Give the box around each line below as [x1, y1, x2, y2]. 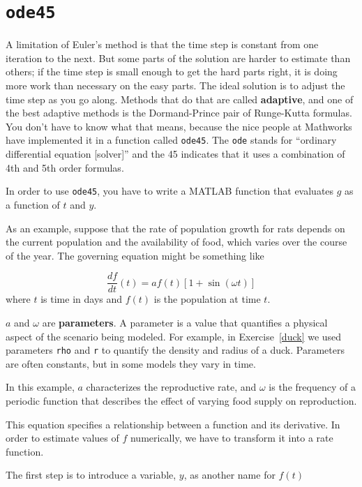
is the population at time [153, 292, 261, 306]
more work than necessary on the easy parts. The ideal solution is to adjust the [6, 78, 345, 93]
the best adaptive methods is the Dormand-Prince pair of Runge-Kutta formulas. [6, 105, 352, 120]
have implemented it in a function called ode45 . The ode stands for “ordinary [6, 133, 337, 147]
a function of [6, 197, 60, 211]
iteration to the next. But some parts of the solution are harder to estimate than [6, 50, 351, 65]
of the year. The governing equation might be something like [6, 248, 264, 262]
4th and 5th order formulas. [6, 160, 124, 174]
